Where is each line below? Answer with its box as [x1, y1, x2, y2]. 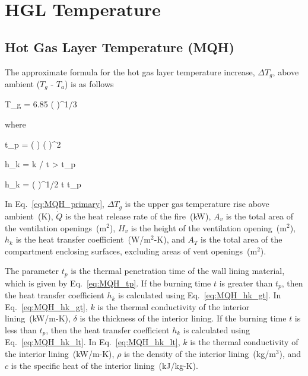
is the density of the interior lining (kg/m [124, 348, 276, 360]
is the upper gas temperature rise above [125, 197, 269, 210]
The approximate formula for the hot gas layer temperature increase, [5, 65, 255, 78]
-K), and [154, 233, 185, 246]
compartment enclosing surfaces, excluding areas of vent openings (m [5, 244, 258, 257]
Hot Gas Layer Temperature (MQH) [5, 37, 234, 56]
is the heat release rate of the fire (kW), [65, 209, 211, 222]
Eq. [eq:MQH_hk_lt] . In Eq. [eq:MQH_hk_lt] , [5, 336, 180, 348]
